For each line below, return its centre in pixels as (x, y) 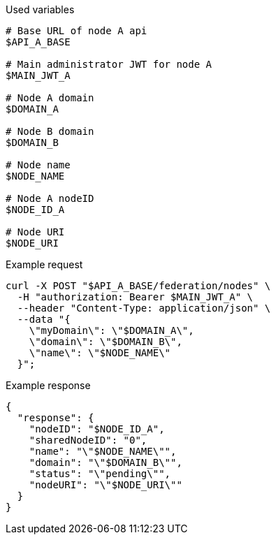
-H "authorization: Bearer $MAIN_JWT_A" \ (135, 297)
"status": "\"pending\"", (100, 474)
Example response (48, 385)
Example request (44, 264)
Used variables (40, 9)
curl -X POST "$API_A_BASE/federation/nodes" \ (138, 286)
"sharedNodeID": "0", (88, 440)
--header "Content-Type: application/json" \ (144, 308)
